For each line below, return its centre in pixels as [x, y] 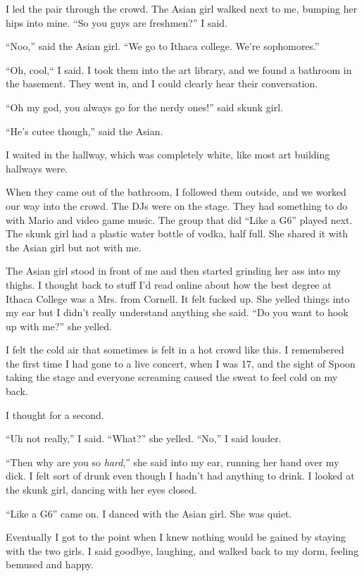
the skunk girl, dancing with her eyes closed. [101, 490]
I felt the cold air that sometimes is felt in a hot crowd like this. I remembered [175, 350]
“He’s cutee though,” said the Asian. [84, 131]
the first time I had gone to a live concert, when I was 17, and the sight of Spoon [181, 363]
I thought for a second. [55, 414]
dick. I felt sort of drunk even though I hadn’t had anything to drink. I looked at [180, 476]
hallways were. [37, 168]
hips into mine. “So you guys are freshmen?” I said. [117, 22]
